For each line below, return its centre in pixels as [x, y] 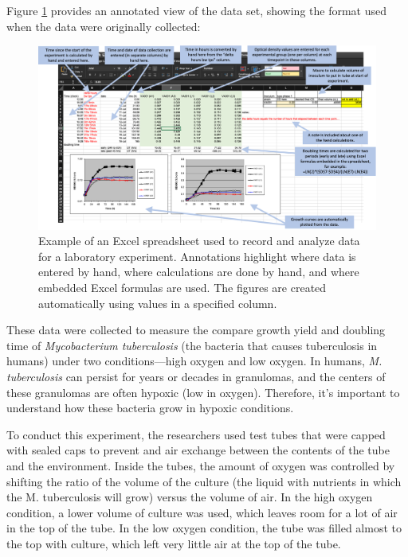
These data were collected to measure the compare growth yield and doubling [196, 330]
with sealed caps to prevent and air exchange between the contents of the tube [198, 450]
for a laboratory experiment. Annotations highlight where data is [197, 256]
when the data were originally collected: [104, 26]
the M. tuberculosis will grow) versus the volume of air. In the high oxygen [190, 497]
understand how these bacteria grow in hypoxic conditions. [150, 408]
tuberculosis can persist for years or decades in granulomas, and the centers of [196, 376]
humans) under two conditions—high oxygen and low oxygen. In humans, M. [194, 361]
